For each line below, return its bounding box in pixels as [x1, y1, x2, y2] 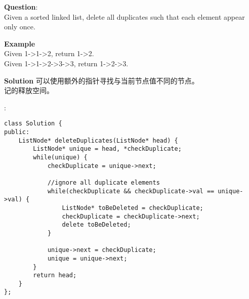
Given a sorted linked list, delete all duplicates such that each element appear [4, 11, 245, 22]
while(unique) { [33, 153, 88, 161]
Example [4, 38, 35, 49]
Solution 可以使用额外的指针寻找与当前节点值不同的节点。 [4, 75, 199, 86]
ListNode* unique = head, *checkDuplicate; [33, 145, 182, 153]
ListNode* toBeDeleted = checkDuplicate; [62, 204, 203, 211]
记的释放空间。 [4, 85, 54, 96]
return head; [33, 272, 77, 279]
